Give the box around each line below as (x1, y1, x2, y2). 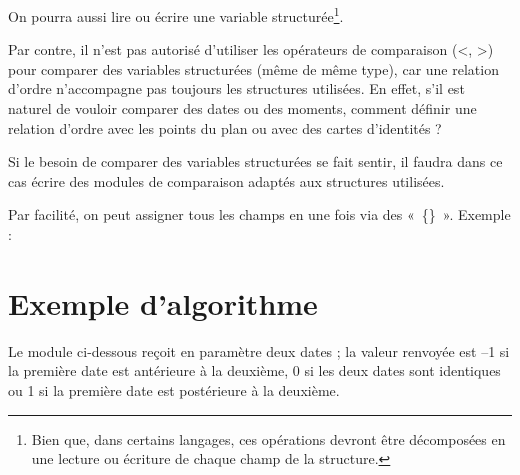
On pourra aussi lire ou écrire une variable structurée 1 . (8, 3, 344, 26)
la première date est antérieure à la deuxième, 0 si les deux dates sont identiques (8, 360, 501, 381)
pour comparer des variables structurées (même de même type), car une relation (8, 58, 499, 79)
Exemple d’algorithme (8, 282, 318, 323)
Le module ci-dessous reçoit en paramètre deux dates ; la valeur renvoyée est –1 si (8, 340, 510, 361)
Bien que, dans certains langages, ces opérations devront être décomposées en (31, 428, 506, 449)
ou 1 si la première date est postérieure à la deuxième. (8, 379, 340, 400)
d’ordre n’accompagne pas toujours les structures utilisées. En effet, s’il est (8, 78, 465, 99)
